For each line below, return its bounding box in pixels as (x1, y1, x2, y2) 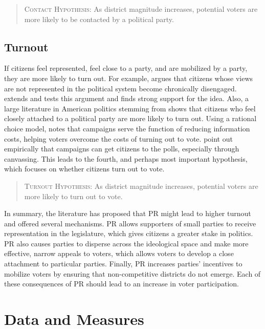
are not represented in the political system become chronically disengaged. (4, 83, 237, 93)
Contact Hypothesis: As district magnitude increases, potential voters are (24, 4, 258, 14)
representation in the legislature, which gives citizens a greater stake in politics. (4, 228, 253, 239)
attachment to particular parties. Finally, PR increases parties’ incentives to (4, 258, 242, 269)
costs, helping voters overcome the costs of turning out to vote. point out (4, 133, 233, 144)
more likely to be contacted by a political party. (24, 13, 174, 24)
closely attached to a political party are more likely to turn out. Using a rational (4, 113, 257, 124)
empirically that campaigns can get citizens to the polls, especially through (4, 143, 239, 154)
